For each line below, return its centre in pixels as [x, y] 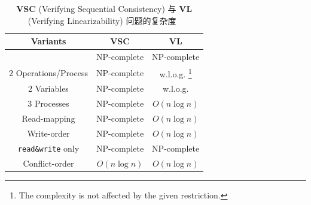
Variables [52, 88]
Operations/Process [52, 72]
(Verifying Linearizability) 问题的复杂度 [102, 20]
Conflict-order [48, 163]
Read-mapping [48, 118]
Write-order [48, 133]
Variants [48, 41]
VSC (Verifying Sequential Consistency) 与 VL [104, 8]
